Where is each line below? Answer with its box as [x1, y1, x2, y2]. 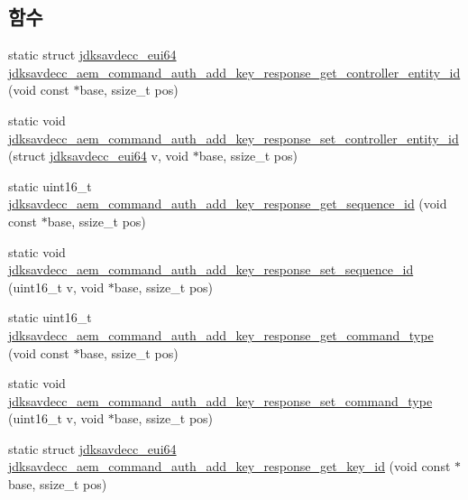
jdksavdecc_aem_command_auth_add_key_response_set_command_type [8, 391, 433, 410]
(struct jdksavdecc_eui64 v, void [8, 146, 189, 165]
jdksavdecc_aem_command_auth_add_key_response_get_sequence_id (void [8, 194, 447, 213]
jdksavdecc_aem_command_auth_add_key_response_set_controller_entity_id [8, 128, 459, 147]
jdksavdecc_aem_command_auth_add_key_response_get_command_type [8, 325, 434, 344]
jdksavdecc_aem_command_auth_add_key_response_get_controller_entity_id [8, 62, 461, 81]
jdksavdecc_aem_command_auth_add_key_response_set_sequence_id [8, 260, 414, 279]
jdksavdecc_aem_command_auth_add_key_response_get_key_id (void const [8, 457, 451, 476]
